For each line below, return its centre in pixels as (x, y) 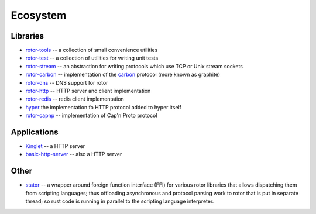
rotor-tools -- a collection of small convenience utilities (92, 50)
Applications (35, 132)
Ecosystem (39, 15)
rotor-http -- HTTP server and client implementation (88, 91)
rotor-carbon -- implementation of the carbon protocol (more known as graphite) (123, 75)
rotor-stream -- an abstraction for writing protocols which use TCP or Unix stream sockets (134, 66)
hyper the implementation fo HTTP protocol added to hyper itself (103, 107)
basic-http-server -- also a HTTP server (74, 154)
